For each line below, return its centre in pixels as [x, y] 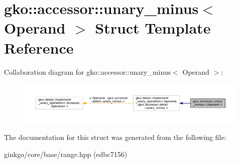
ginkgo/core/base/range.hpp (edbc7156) [66, 154]
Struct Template [153, 28]
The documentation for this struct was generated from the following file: [115, 137]
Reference [39, 47]
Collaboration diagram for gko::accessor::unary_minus [88, 71]
